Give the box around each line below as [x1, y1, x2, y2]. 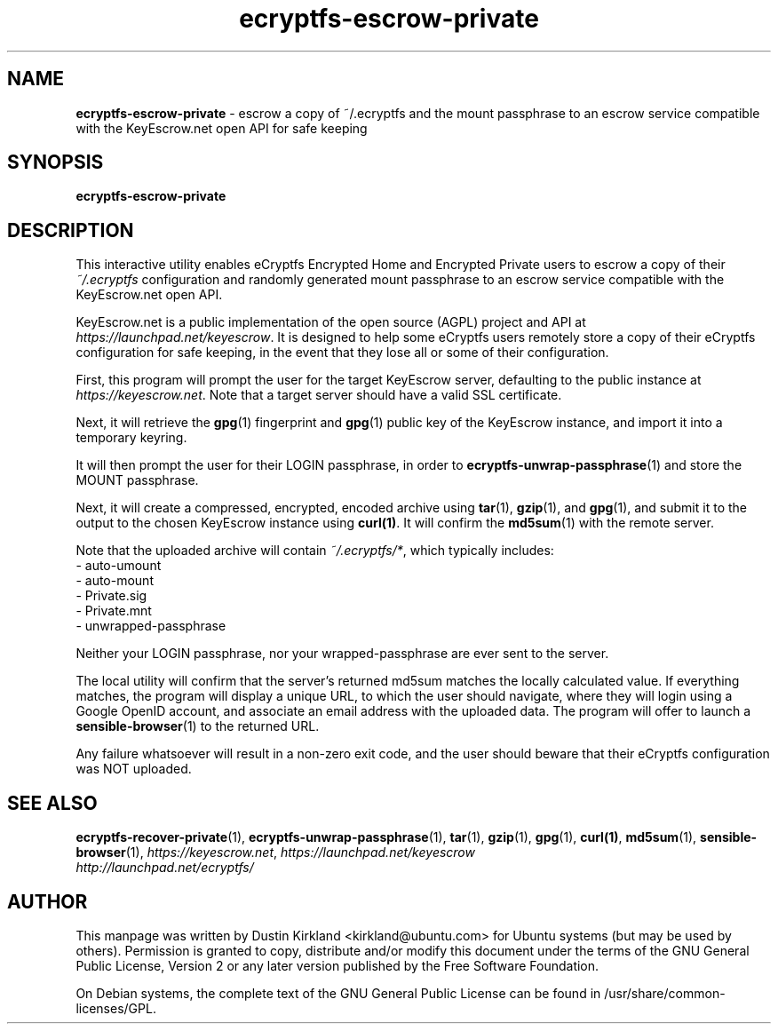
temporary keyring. [75, 430, 187, 446]
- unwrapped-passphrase [75, 618, 226, 634]
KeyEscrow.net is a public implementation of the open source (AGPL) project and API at [75, 314, 586, 330]
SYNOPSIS [7, 151, 104, 174]
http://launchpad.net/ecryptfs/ [75, 860, 254, 876]
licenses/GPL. [75, 1000, 156, 1016]
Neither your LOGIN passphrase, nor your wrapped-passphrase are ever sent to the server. [75, 646, 609, 662]
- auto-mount [75, 573, 154, 589]
